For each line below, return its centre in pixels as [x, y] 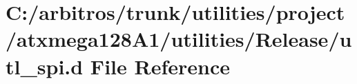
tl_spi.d [45, 66]
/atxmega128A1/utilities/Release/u [179, 39]
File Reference [160, 66]
